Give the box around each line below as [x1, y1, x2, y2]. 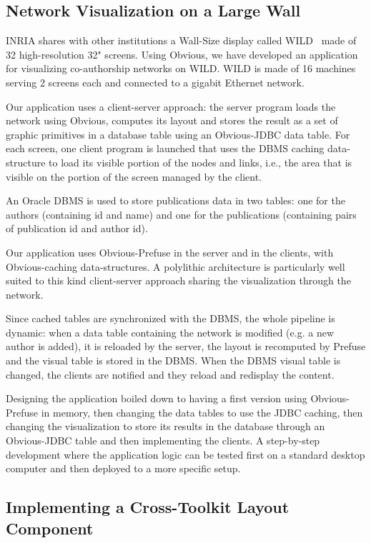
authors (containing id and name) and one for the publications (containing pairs [6, 206, 357, 221]
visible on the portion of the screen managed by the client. [6, 169, 262, 184]
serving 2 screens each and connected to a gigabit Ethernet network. [6, 74, 305, 89]
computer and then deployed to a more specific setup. [6, 461, 241, 476]
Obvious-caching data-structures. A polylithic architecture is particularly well [6, 259, 345, 274]
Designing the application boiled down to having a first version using [6, 391, 307, 406]
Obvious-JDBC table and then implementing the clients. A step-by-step [6, 433, 320, 448]
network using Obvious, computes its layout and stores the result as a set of [6, 113, 338, 128]
